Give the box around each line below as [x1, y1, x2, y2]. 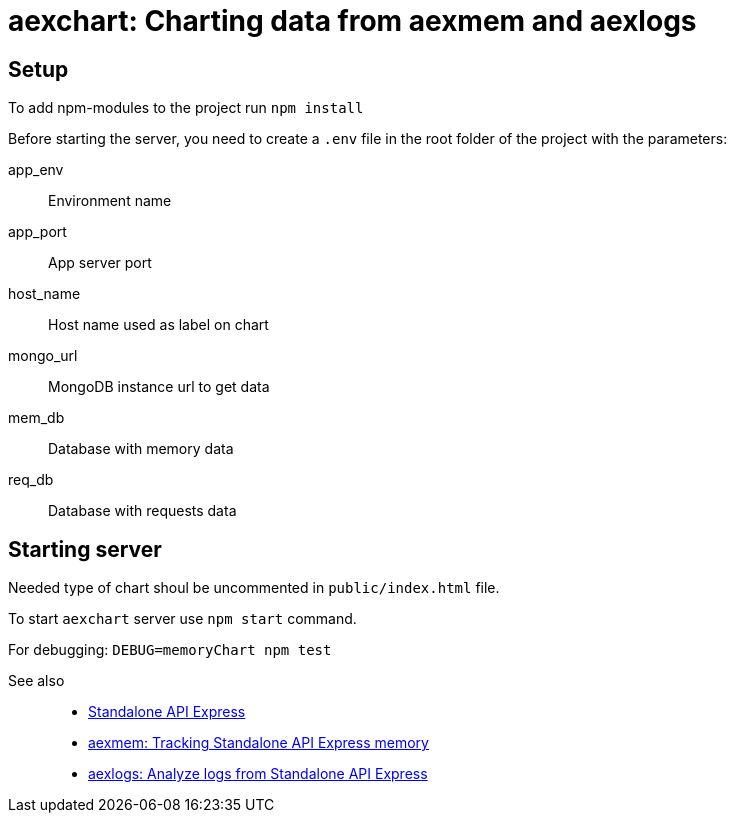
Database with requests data [48, 502, 237, 520]
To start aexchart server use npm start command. [8, 610, 357, 628]
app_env [8, 161, 64, 179]
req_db [8, 471, 54, 489]
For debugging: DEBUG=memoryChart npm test [8, 641, 332, 659]
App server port [48, 254, 152, 272]
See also [8, 672, 65, 690]
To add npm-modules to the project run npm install [8, 99, 364, 117]
